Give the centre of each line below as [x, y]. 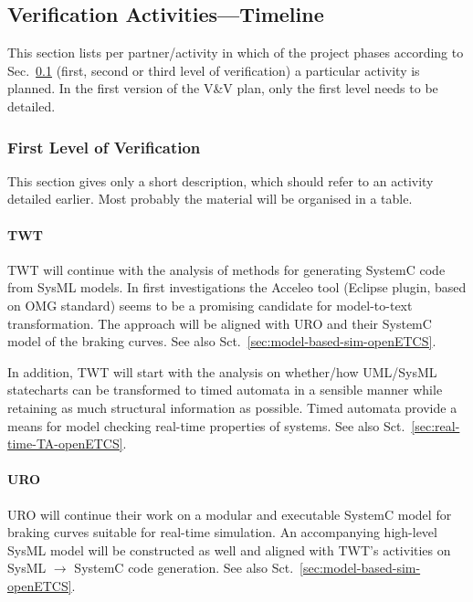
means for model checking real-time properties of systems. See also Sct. [206, 425]
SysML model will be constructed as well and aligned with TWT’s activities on [229, 549]
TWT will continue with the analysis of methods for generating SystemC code [226, 269]
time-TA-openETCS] [65, 444]
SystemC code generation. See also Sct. [184, 568]
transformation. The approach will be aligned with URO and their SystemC [220, 323]
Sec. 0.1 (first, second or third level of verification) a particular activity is [214, 70]
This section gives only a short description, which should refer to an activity [221, 180]
